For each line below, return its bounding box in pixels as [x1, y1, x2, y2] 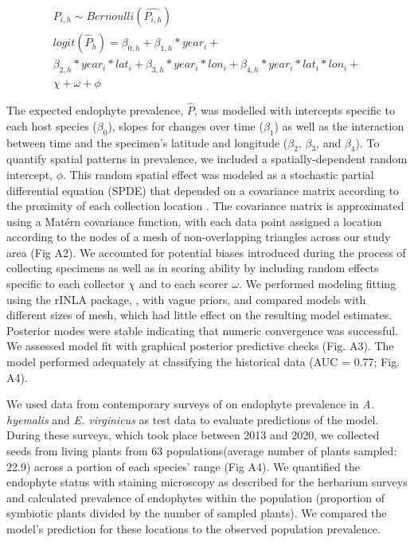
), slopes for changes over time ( [107, 117, 264, 134]
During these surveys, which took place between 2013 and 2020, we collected [6, 427, 380, 443]
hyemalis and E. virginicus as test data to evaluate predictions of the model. [6, 411, 379, 427]
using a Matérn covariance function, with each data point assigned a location [6, 213, 382, 229]
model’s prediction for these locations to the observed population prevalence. [6, 520, 381, 536]
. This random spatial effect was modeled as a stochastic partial [63, 166, 374, 182]
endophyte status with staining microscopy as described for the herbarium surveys [6, 474, 408, 490]
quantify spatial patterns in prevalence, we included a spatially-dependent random [6, 150, 408, 167]
